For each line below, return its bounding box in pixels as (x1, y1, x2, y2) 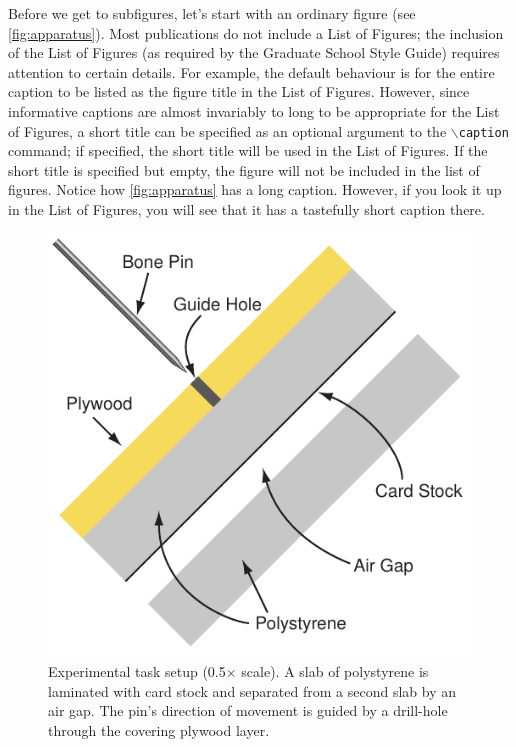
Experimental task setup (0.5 (48, 661, 226, 682)
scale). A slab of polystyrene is (241, 661, 429, 682)
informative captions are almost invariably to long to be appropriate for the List (8, 100, 500, 121)
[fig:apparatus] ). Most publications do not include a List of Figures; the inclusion (8, 22, 504, 43)
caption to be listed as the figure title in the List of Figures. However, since (8, 81, 470, 102)
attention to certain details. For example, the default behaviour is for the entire (8, 61, 495, 82)
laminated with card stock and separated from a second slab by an (48, 680, 456, 701)
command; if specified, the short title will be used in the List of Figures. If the (8, 140, 488, 161)
